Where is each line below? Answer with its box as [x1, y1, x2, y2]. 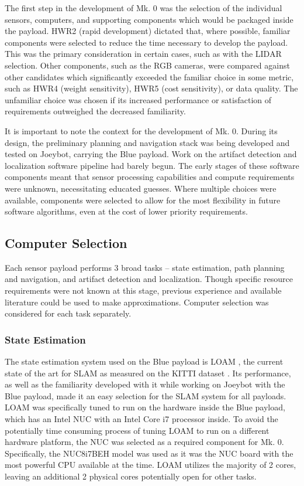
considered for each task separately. [5, 307, 132, 320]
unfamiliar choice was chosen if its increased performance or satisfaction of [5, 93, 272, 106]
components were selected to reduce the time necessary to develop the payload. [5, 36, 288, 48]
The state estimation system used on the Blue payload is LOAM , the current [5, 355, 284, 368]
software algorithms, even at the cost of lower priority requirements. [5, 205, 248, 217]
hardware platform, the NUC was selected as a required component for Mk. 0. [5, 436, 284, 448]
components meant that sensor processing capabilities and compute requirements [5, 171, 295, 183]
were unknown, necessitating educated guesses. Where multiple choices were [5, 182, 277, 194]
